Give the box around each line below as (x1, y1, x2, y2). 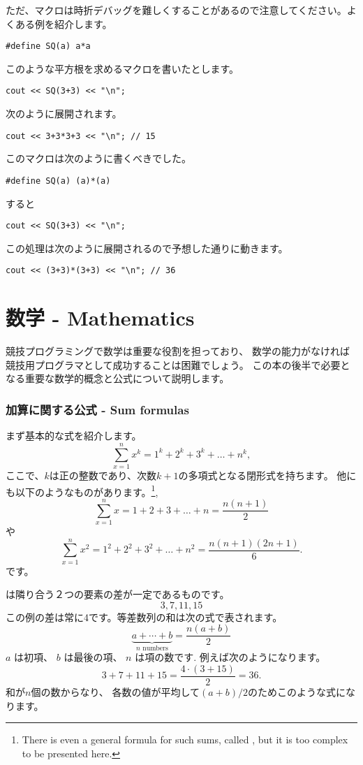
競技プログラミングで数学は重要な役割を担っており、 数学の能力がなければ (6, 344, 350, 358)
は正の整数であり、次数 (49, 467, 157, 482)
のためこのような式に (248, 684, 346, 699)
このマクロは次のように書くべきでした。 (6, 151, 191, 166)
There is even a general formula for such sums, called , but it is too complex (22, 732, 348, 747)
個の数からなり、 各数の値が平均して (31, 684, 200, 699)
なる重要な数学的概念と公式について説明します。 (6, 371, 230, 386)
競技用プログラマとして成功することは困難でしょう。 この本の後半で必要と (6, 357, 350, 372)
